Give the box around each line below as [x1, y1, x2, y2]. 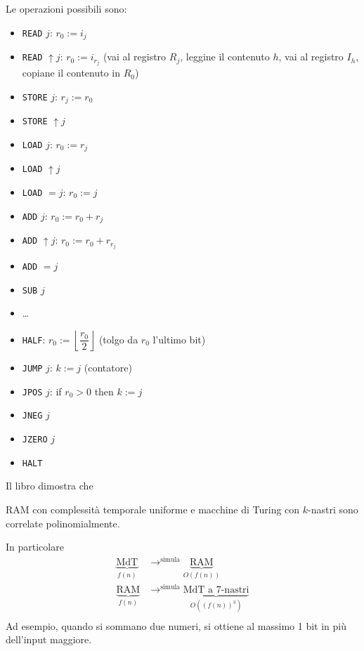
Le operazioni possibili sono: [6, 1, 127, 15]
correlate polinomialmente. [6, 515, 120, 530]
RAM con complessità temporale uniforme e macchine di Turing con [6, 501, 300, 516]
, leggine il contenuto [180, 49, 270, 64]
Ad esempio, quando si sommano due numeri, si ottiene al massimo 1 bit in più [6, 618, 347, 633]
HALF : [22, 331, 46, 346]
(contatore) [84, 360, 132, 375]
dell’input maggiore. [6, 632, 92, 647]
